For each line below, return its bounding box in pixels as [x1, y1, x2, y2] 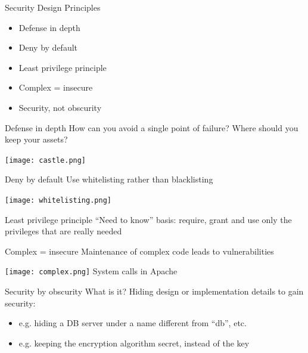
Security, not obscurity [18, 101, 102, 113]
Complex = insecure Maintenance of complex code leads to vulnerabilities [5, 244, 274, 257]
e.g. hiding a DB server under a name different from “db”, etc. [18, 317, 247, 329]
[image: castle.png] [5, 156, 86, 165]
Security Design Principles [5, 1, 101, 13]
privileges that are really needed [5, 225, 122, 237]
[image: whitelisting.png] [5, 196, 111, 205]
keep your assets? [5, 133, 68, 145]
